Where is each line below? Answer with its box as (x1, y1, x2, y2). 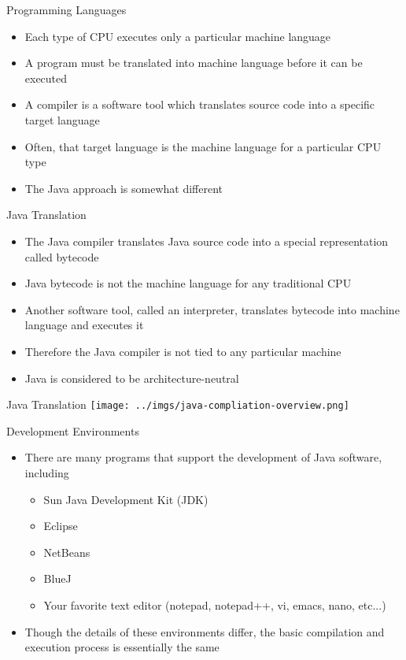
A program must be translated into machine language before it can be (24, 54, 363, 71)
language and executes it (24, 317, 144, 333)
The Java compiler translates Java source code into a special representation (24, 232, 389, 249)
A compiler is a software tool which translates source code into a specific (24, 96, 375, 113)
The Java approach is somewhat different (24, 180, 223, 196)
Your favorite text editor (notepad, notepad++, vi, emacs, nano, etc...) (43, 596, 386, 613)
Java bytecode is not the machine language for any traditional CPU (24, 275, 352, 291)
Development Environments (6, 422, 139, 439)
